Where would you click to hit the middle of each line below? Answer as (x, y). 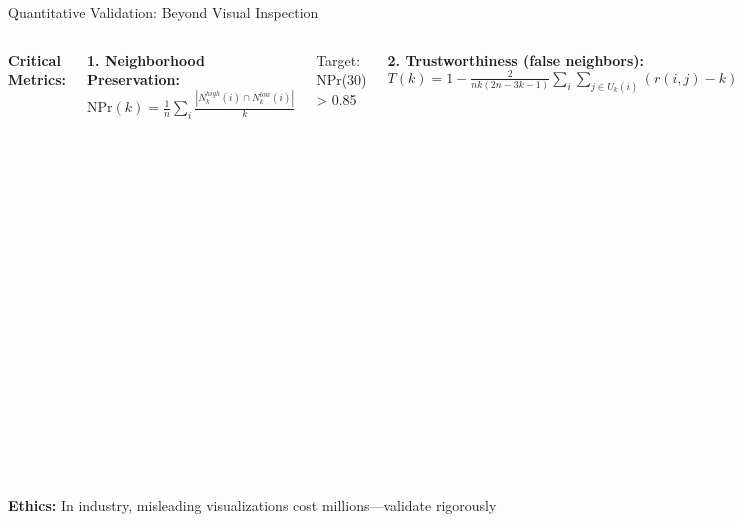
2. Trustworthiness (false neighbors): (516, 59)
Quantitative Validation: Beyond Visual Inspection (163, 12)
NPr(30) (341, 79)
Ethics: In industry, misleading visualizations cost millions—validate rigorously (252, 504)
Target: (338, 59)
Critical (34, 59)
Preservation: (134, 79)
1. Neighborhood (146, 59)
